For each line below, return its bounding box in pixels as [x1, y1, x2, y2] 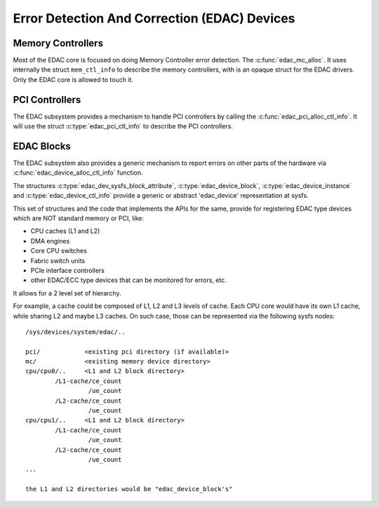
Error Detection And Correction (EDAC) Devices [13, 11, 295, 26]
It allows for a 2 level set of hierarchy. [13, 288, 122, 298]
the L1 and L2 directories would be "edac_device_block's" [25, 485, 233, 493]
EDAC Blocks [13, 140, 72, 152]
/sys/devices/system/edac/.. [25, 328, 126, 336]
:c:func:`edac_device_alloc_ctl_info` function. [13, 168, 143, 177]
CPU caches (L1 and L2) [30, 227, 100, 235]
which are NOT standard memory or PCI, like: [13, 214, 144, 222]
